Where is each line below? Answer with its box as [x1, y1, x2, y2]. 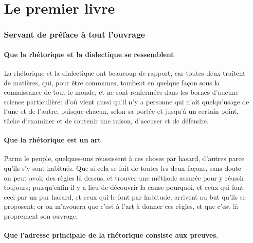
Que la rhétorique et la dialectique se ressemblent [4, 49, 174, 59]
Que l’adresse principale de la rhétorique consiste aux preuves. [4, 230, 218, 240]
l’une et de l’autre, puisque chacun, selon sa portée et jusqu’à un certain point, [4, 106, 239, 116]
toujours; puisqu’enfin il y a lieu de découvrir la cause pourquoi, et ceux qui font [4, 182, 244, 192]
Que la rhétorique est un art [4, 135, 101, 145]
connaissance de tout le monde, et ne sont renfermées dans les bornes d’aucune [4, 87, 239, 97]
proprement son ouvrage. [4, 210, 78, 221]
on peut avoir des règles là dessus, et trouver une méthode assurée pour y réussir [4, 172, 245, 182]
